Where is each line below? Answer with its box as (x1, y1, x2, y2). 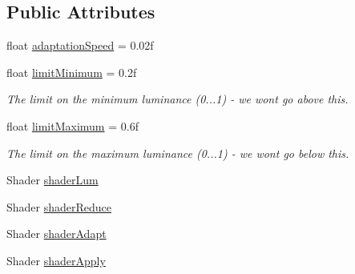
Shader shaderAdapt (6, 225, 107, 242)
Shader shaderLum (6, 171, 99, 188)
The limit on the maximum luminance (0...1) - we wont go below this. (6, 144, 349, 161)
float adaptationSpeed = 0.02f (6, 37, 154, 54)
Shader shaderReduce (6, 198, 112, 215)
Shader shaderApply (6, 252, 106, 268)
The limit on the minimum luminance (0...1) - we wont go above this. (6, 91, 349, 107)
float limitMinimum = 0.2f (6, 63, 137, 80)
